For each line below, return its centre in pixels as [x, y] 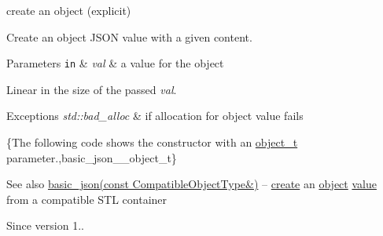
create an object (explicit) [69, 10]
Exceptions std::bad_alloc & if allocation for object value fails [155, 116]
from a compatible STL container [87, 199]
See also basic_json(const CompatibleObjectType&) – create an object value [191, 184]
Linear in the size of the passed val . [92, 89]
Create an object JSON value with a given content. [129, 36]
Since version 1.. [45, 225]
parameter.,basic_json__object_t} [92, 157]
